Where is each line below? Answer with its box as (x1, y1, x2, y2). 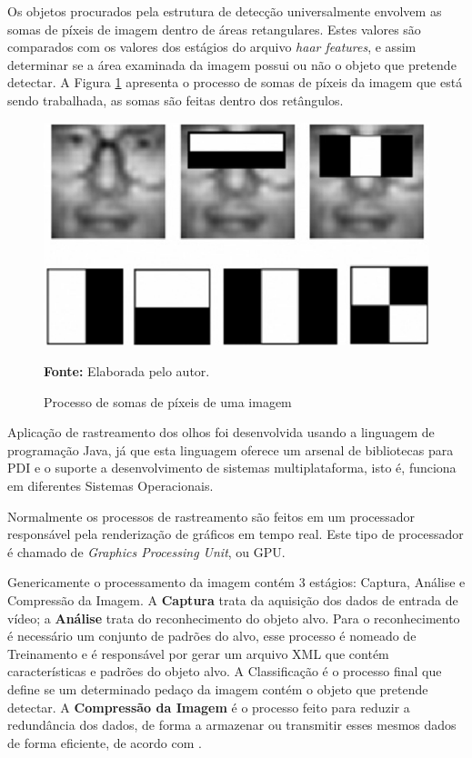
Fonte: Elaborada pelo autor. (44, 362, 210, 381)
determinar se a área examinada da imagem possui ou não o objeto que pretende (7, 55, 457, 74)
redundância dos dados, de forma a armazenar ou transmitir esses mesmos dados (7, 715, 457, 734)
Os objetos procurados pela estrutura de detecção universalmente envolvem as (7, 2, 442, 20)
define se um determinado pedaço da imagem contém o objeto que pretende (7, 679, 428, 698)
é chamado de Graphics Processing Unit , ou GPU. (7, 542, 286, 561)
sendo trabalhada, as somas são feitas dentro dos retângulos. (7, 90, 344, 109)
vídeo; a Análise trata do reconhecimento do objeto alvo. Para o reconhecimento (7, 608, 460, 627)
